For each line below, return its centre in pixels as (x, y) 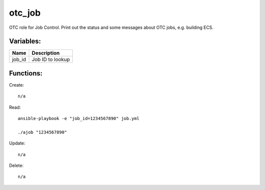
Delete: (16, 166)
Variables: (25, 41)
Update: (17, 143)
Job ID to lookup (51, 60)
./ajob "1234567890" (42, 132)
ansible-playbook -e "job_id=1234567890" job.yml (79, 119)
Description (46, 53)
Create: (17, 85)
